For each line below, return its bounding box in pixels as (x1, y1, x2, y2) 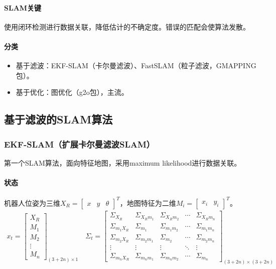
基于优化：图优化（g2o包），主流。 (16, 87, 128, 97)
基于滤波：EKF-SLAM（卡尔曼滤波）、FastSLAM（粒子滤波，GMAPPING (16, 60, 256, 71)
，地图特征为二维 (119, 197, 176, 208)
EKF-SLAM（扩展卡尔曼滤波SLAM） (4, 138, 155, 150)
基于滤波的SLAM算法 (4, 111, 113, 127)
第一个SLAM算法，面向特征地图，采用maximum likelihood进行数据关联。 (4, 157, 241, 168)
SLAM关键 (4, 2, 42, 13)
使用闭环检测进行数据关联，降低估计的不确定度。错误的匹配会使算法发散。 (4, 21, 250, 32)
